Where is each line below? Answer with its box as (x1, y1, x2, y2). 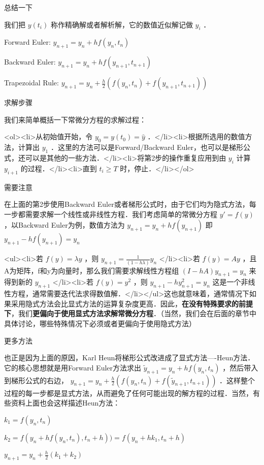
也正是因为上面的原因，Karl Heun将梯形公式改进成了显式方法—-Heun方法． (4, 352, 255, 363)
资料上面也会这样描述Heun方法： (11, 397, 120, 408)
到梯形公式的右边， (4, 375, 68, 385)
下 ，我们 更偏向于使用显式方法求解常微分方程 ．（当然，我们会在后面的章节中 (4, 308, 256, 319)
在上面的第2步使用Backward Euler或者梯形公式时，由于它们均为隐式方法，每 (4, 199, 256, 209)
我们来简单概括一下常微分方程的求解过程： (4, 114, 146, 125)
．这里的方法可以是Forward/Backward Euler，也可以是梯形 (50, 142, 244, 152)
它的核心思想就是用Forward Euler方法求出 (4, 362, 142, 373)
